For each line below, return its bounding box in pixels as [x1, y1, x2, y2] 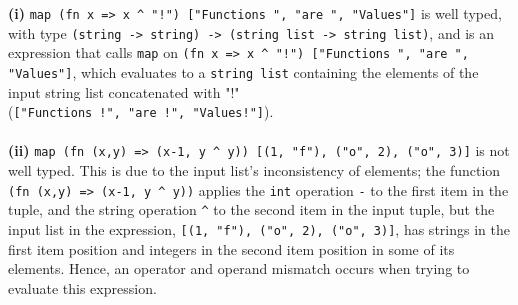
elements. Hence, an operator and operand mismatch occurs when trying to [8, 258, 470, 279]
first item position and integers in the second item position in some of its [8, 238, 455, 259]
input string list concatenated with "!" [8, 81, 240, 102]
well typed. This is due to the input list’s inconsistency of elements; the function [8, 160, 501, 181]
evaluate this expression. [8, 277, 157, 298]
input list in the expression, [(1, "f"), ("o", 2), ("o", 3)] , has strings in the [8, 219, 510, 240]
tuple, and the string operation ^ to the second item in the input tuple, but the [8, 199, 495, 220]
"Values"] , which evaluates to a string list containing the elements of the [8, 61, 479, 82]
